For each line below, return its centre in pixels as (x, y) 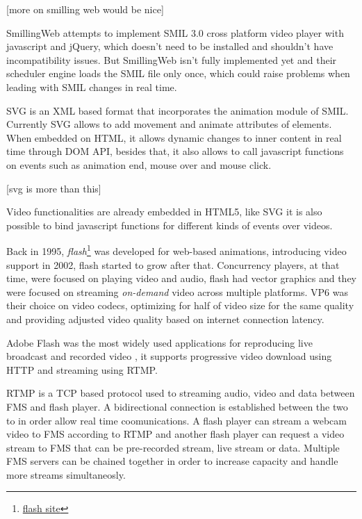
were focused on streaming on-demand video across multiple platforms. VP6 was (177, 291)
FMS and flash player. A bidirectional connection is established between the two (177, 406)
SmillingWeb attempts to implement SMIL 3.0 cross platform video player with (175, 32)
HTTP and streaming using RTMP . (82, 369)
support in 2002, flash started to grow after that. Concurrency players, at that (173, 264)
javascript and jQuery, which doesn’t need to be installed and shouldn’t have (170, 46)
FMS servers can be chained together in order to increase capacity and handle (172, 461)
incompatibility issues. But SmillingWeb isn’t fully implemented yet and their (172, 59)
